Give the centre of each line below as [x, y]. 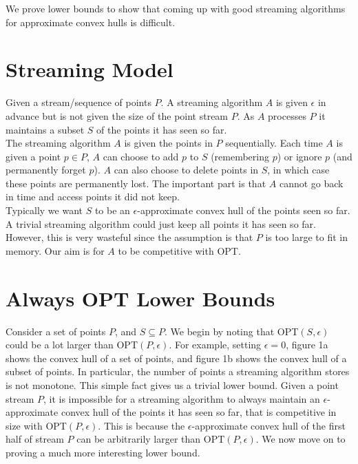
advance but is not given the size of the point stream [117, 115]
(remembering [240, 156]
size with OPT [36, 425]
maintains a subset [45, 129]
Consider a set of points [56, 331]
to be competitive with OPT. [179, 250]
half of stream [35, 439]
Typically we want [44, 210]
